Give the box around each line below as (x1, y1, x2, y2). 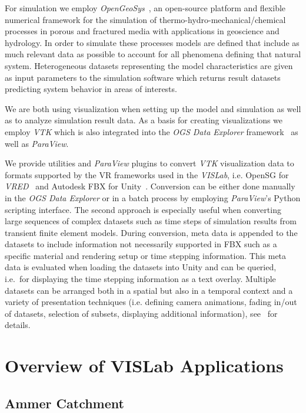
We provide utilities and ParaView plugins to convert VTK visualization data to (5, 157, 294, 169)
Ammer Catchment (5, 394, 124, 412)
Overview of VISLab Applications (5, 353, 284, 378)
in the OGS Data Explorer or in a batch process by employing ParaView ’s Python (5, 191, 301, 204)
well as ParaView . (5, 137, 69, 149)
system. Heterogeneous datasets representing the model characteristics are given (5, 59, 293, 71)
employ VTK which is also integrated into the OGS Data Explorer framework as (5, 125, 298, 137)
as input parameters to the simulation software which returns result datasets (5, 71, 281, 83)
